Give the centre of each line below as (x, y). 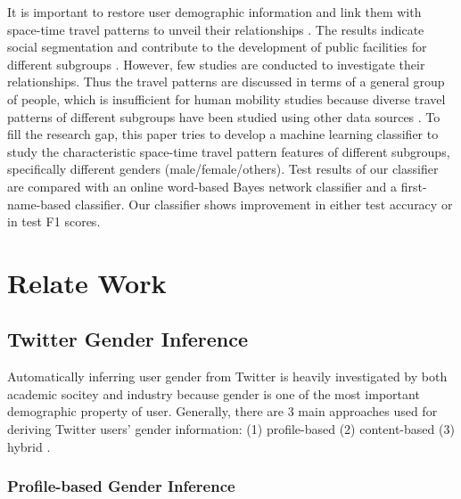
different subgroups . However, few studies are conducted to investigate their (216, 64)
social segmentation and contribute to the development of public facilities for (217, 47)
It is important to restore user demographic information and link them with (214, 12)
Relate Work (87, 282)
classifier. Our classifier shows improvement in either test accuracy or (264, 204)
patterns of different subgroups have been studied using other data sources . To (224, 116)
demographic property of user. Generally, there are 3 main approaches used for (222, 411)
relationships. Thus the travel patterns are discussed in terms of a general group (226, 82)
